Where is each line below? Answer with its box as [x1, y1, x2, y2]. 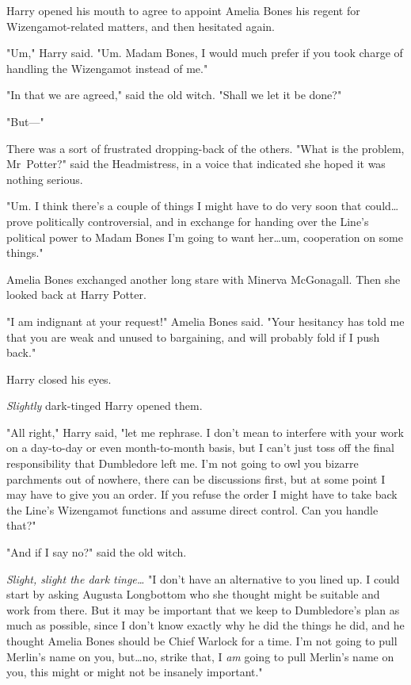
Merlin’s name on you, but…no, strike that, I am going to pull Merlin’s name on [6, 648, 394, 664]
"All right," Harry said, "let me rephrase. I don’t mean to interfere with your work [6, 423, 404, 440]
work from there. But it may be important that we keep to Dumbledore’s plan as [6, 601, 400, 618]
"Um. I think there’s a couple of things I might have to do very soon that [6, 197, 362, 214]
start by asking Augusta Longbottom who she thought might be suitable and [6, 586, 380, 603]
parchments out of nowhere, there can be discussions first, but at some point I [6, 470, 386, 487]
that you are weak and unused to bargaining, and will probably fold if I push [6, 328, 380, 345]
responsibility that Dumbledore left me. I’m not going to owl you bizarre [6, 455, 359, 472]
